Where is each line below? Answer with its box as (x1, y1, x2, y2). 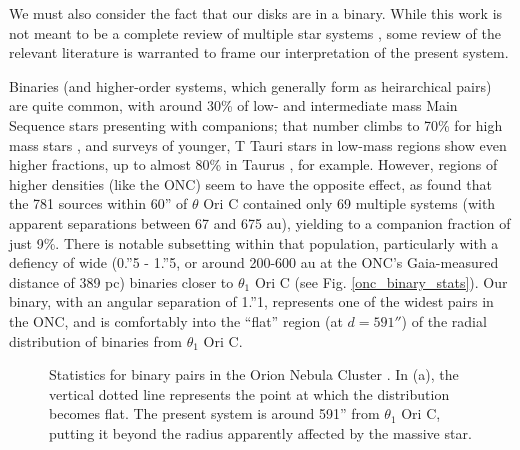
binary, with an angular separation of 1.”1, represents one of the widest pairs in (9, 291, 494, 312)
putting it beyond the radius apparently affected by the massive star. (49, 422, 472, 443)
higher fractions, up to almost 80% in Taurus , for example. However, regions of (9, 154, 498, 175)
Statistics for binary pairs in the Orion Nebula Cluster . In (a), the (49, 364, 459, 385)
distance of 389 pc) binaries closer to (9, 271, 234, 292)
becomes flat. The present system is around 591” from (49, 403, 380, 424)
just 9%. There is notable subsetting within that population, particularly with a (9, 232, 499, 253)
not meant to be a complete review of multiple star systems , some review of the (9, 22, 501, 43)
